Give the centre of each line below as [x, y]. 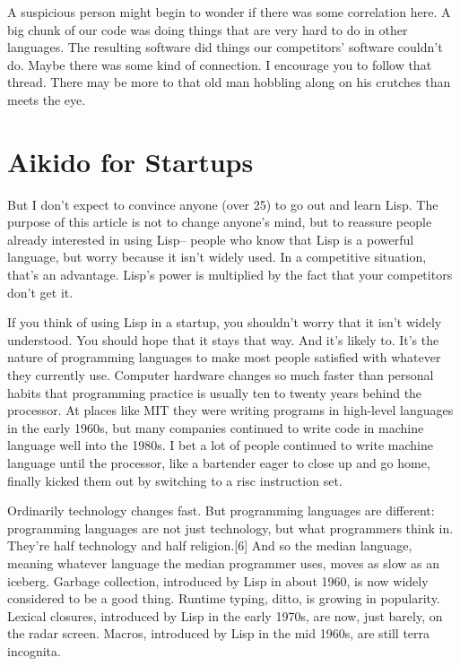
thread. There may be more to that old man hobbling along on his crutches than [229, 82]
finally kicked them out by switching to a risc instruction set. [175, 480]
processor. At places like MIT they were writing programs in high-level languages [230, 410]
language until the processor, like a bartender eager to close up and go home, [219, 463]
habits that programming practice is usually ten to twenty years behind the [215, 392]
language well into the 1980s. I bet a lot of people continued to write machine [220, 445]
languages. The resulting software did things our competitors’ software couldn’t [225, 47]
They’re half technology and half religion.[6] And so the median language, [210, 545]
